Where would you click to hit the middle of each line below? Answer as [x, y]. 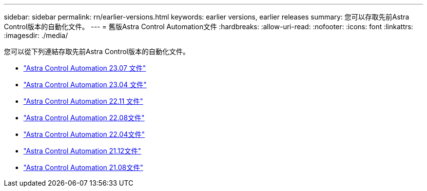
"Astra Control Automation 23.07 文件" [85, 68]
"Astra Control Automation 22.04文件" [84, 134]
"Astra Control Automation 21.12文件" [82, 151]
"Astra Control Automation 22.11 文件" [83, 101]
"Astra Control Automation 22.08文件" [84, 118]
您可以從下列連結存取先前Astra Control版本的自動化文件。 [97, 51]
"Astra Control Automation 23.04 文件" [85, 85]
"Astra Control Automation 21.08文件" [83, 167]
